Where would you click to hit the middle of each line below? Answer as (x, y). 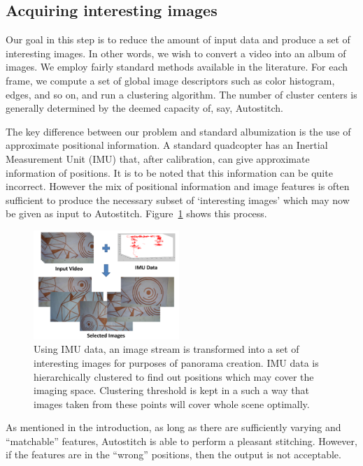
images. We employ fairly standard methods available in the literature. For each (177, 67)
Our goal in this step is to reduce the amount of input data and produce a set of (178, 39)
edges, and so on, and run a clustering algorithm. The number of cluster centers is (181, 94)
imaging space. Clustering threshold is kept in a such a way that (172, 390)
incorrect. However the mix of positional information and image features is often (178, 186)
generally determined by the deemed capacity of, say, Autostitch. (144, 108)
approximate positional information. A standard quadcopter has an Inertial (167, 145)
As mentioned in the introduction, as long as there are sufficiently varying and (173, 427)
